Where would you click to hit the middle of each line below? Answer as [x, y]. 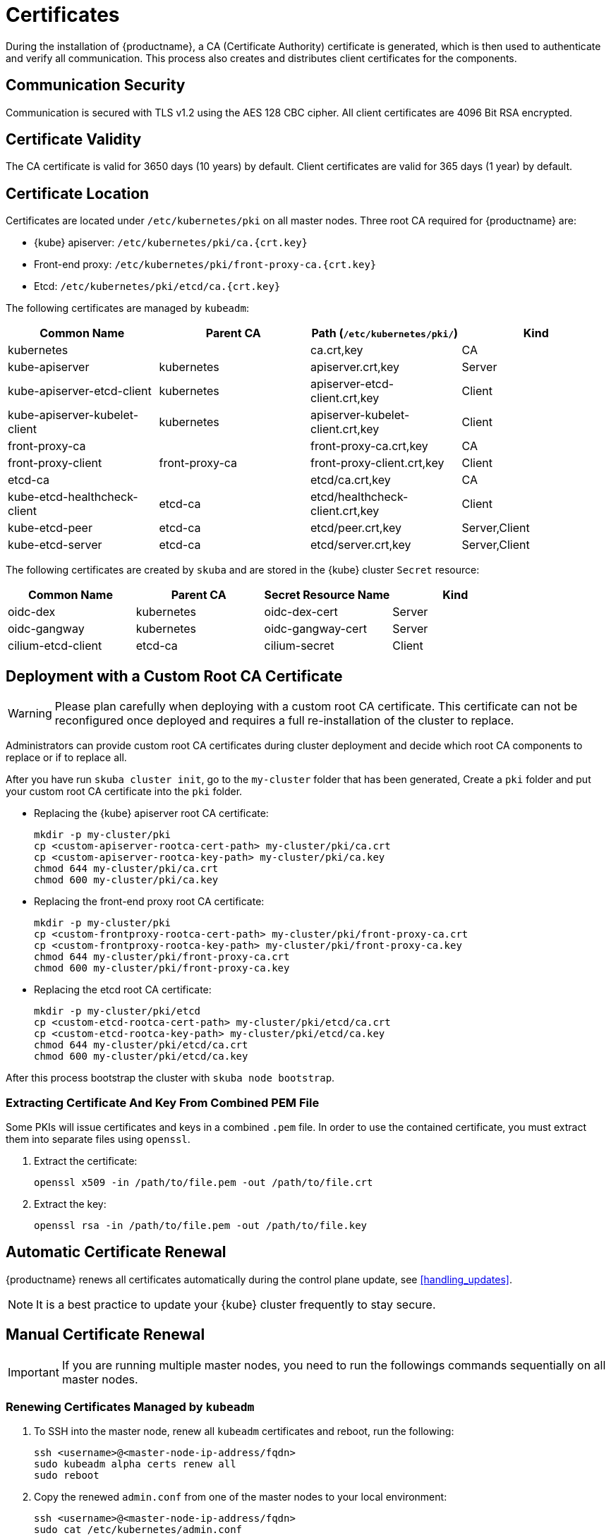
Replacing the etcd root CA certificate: [123, 990]
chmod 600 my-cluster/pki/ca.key [126, 880]
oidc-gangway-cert [315, 629]
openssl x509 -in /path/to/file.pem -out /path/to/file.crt [204, 1182]
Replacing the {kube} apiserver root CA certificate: [151, 813]
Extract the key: [70, 1204]
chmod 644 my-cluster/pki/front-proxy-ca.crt [162, 957]
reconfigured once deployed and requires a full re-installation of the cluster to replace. [284, 721]
